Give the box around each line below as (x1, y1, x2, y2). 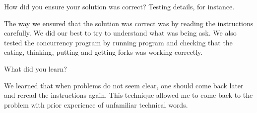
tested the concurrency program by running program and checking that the (4, 37, 233, 47)
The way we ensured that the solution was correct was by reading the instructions (4, 18, 254, 28)
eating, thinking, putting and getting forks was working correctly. (4, 47, 203, 57)
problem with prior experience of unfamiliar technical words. (4, 99, 188, 110)
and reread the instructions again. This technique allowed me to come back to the (4, 90, 253, 100)
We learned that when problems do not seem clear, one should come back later (4, 80, 244, 90)
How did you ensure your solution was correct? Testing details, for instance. (4, 1, 235, 11)
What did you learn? (4, 63, 67, 74)
